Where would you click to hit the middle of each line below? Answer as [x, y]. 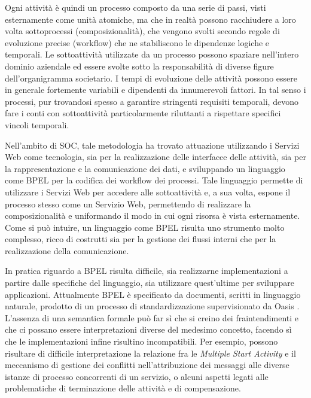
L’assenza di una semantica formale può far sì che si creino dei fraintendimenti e [152, 317]
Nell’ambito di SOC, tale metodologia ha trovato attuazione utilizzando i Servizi [152, 145]
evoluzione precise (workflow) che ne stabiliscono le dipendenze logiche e [137, 42]
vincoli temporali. [37, 124]
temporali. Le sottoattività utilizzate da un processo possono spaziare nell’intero [152, 54]
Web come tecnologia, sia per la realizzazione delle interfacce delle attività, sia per [155, 157]
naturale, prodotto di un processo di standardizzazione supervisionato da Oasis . [152, 306]
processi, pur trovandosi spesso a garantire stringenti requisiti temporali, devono [152, 101]
